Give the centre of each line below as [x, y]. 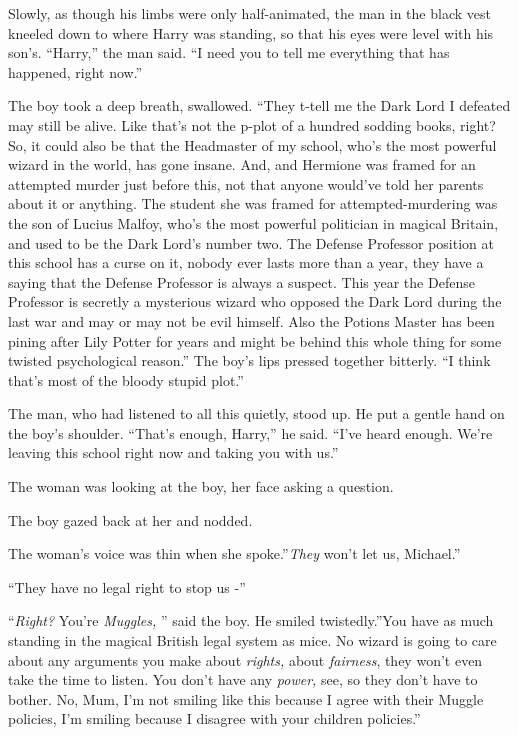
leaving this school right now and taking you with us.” [173, 452]
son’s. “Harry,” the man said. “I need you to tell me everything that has [229, 52]
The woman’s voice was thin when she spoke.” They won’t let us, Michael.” [234, 553]
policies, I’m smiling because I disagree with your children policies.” [214, 718]
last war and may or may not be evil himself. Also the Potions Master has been [251, 320]
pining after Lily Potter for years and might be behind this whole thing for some [255, 340]
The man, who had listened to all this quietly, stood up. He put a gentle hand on [256, 413]
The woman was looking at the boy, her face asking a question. [201, 486]
